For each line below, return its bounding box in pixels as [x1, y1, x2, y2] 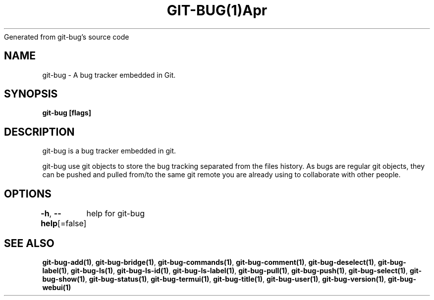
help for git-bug [86, 208, 145, 219]
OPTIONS [4, 187, 52, 200]
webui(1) [42, 283, 71, 292]
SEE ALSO [4, 237, 54, 250]
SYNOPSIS [4, 88, 58, 100]
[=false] [57, 218, 87, 229]
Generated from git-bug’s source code [4, 32, 129, 41]
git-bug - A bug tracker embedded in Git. [42, 70, 176, 79]
